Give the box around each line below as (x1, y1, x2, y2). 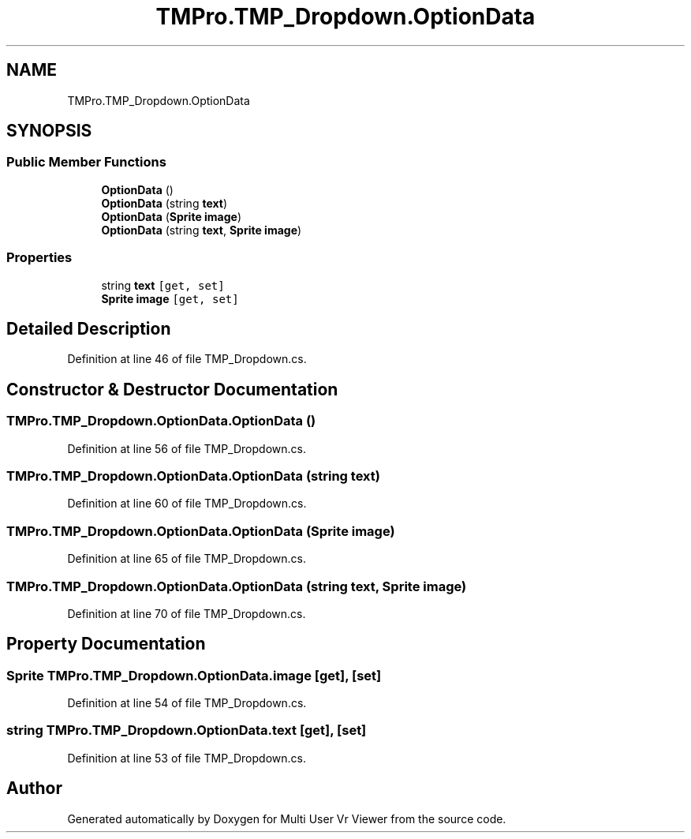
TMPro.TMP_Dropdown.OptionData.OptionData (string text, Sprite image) (6, 578, 467, 594)
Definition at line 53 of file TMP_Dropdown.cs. (67, 751, 306, 765)
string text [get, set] (101, 278, 225, 292)
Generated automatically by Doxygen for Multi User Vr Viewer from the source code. (67, 811, 506, 826)
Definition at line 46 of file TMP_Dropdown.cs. (67, 352, 307, 366)
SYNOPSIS (6, 121, 92, 141)
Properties (6, 249, 73, 266)
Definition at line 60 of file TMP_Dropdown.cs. (67, 496, 307, 511)
